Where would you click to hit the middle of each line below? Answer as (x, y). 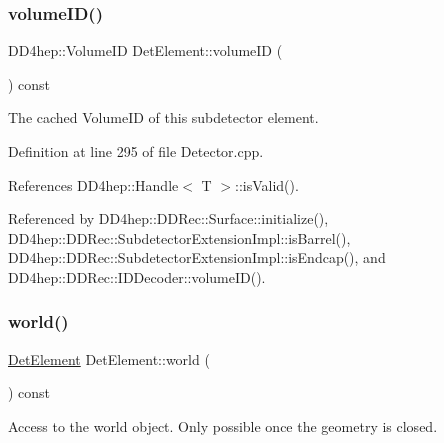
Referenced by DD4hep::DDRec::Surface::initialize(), (168, 218)
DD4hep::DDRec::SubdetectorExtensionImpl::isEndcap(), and (197, 257)
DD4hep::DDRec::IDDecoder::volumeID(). (137, 276)
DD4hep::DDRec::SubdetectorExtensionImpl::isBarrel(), (179, 237)
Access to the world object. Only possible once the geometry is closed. (223, 425)
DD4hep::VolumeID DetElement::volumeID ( (145, 50)
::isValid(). (267, 184)
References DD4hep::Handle (93, 184)
